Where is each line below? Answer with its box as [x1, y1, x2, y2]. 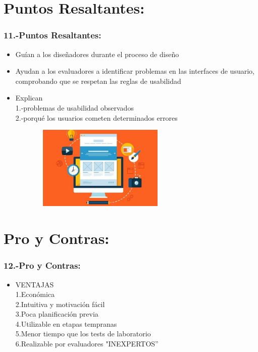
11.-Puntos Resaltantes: [4, 29, 101, 41]
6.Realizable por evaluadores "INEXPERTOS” [15, 338, 159, 349]
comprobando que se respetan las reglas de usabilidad [15, 75, 181, 86]
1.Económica [15, 289, 55, 299]
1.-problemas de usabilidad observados [15, 102, 134, 113]
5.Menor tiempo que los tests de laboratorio [15, 328, 151, 339]
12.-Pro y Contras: [4, 259, 81, 272]
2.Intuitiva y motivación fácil [15, 298, 105, 309]
